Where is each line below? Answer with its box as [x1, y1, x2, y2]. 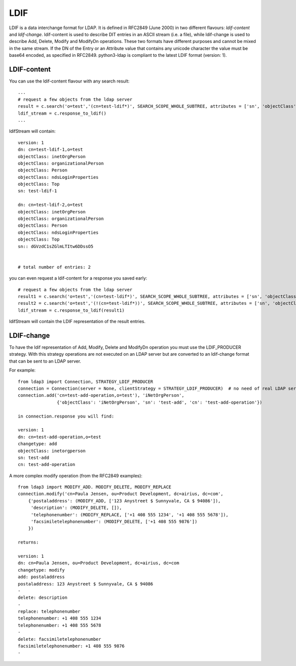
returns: [18, 540, 39, 545]
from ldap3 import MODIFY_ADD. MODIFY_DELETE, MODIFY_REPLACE [18, 484, 172, 490]
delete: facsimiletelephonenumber [18, 636, 101, 642]
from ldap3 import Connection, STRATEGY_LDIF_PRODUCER [18, 378, 153, 384]
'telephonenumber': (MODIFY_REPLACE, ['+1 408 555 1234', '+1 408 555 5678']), [31, 512, 229, 517]
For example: [9, 367, 36, 373]
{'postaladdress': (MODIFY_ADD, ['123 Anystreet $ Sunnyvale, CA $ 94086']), [28, 498, 221, 503]
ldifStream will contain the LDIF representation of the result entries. [9, 319, 146, 325]
